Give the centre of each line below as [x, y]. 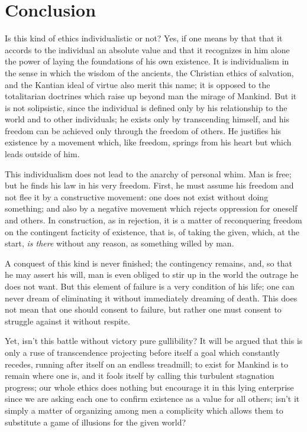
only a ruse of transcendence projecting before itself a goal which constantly [142, 352]
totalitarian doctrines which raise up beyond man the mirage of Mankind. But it [151, 96]
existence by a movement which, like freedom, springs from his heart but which [148, 142]
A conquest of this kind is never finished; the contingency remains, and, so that [148, 263]
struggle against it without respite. [67, 321]
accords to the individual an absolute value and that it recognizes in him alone [147, 49]
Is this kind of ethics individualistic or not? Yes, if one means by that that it [144, 38]
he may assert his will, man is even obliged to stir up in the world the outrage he [152, 275]
